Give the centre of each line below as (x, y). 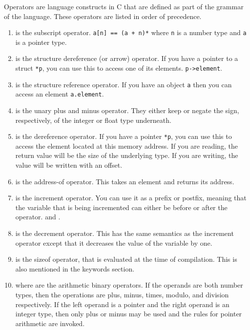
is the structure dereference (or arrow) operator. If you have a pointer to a (127, 58)
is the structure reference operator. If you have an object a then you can (124, 84)
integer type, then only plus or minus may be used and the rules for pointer (129, 314)
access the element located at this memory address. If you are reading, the (126, 146)
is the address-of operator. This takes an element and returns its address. (125, 181)
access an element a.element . (60, 94)
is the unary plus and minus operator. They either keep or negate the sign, (127, 110)
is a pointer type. (41, 42)
